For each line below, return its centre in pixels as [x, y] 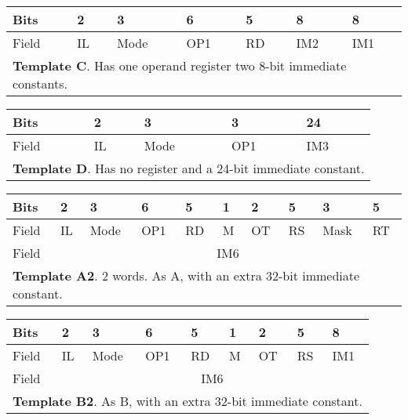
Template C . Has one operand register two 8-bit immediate [180, 65]
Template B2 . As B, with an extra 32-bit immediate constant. [188, 401]
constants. [40, 83]
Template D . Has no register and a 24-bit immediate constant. [189, 168]
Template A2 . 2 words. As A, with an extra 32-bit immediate [186, 275]
